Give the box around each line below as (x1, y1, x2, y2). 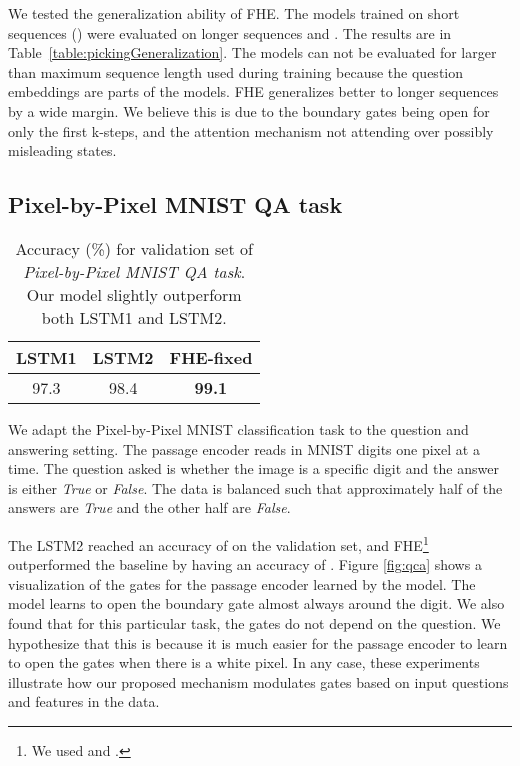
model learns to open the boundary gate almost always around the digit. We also (8, 593, 505, 614)
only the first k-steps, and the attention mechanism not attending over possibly (8, 120, 494, 141)
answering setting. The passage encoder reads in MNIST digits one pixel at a (8, 438, 480, 459)
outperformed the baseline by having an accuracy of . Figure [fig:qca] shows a (8, 554, 482, 575)
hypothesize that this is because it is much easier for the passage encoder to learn (8, 632, 508, 653)
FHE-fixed (169, 345, 253, 369)
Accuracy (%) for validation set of (15, 236, 253, 260)
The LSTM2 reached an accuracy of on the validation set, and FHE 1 (8, 531, 429, 555)
